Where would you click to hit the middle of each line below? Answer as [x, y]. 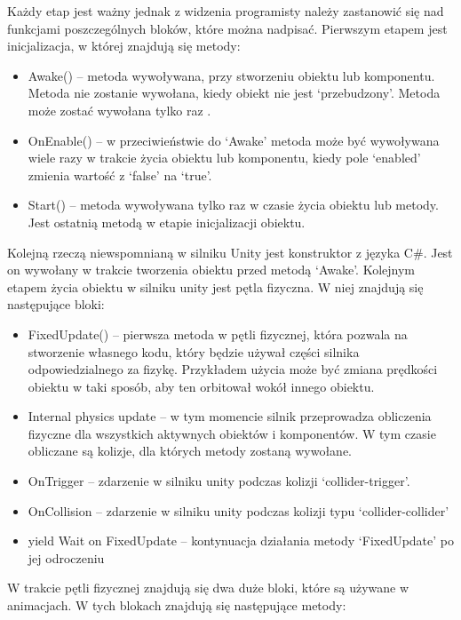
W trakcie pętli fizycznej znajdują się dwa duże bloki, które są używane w [208, 588]
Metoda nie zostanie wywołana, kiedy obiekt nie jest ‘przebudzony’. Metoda [234, 93]
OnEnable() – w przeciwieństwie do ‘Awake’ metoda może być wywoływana [234, 140]
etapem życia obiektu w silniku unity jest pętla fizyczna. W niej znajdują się [215, 286]
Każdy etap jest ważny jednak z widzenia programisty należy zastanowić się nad [226, 11]
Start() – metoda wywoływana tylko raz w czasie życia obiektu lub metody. [233, 205]
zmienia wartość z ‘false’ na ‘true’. [120, 175]
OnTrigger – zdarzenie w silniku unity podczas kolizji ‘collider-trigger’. [219, 481]
